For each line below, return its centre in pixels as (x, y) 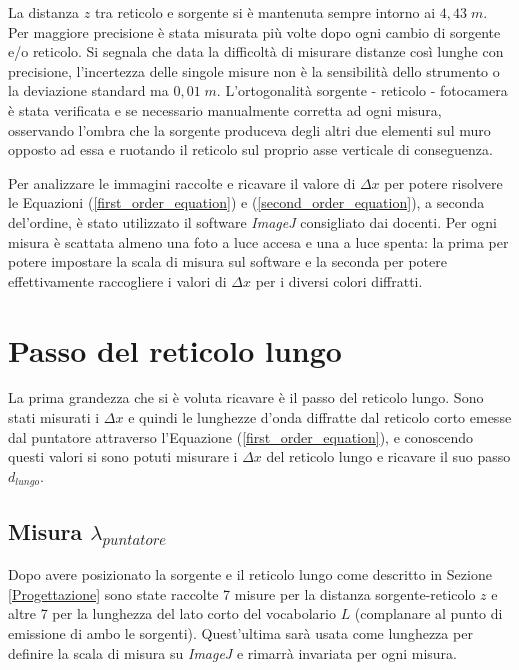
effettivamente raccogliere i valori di (117, 280)
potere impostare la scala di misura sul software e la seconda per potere (227, 261)
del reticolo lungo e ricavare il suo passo (388, 456)
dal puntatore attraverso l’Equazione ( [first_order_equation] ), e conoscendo (241, 436)
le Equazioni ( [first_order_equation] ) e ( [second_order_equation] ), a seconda (246, 202)
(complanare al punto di (428, 613)
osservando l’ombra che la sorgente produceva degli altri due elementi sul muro (249, 129)
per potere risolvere (443, 182)
